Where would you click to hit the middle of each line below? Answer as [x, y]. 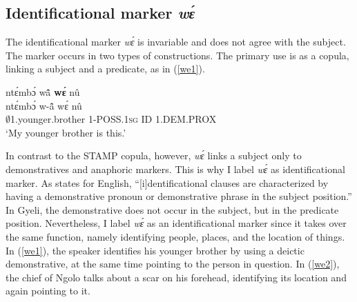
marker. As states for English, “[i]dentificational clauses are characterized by [167, 182]
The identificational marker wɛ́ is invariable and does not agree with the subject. [176, 42]
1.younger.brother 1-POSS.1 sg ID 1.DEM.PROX [114, 119]
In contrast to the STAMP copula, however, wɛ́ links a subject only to [154, 155]
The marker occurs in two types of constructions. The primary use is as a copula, [177, 55]
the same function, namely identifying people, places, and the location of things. [175, 236]
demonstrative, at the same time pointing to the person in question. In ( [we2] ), [173, 264]
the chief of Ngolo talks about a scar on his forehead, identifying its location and [176, 277]
